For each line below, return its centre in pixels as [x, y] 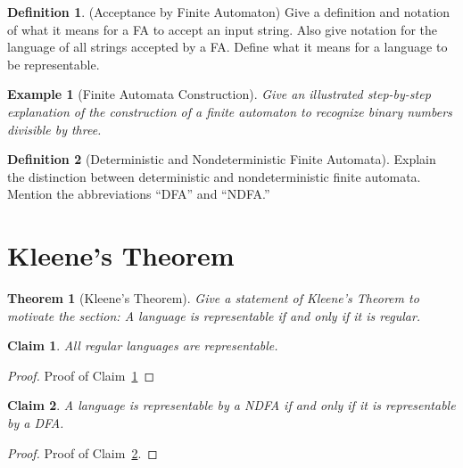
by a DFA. [36, 423]
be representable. [54, 64]
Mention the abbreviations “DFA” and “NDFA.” [139, 194]
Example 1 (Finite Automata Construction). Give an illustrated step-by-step [219, 94]
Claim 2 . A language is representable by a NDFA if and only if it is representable [231, 405]
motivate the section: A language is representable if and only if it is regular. [214, 315]
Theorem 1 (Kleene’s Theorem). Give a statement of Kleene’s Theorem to [213, 298]
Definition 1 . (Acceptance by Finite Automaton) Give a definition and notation [229, 12]
